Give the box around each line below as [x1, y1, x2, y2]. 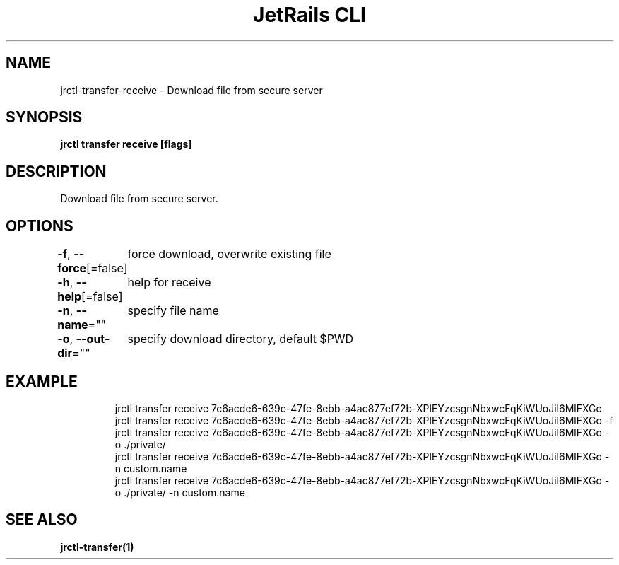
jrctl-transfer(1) [60, 540, 134, 553]
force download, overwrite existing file [127, 247, 331, 262]
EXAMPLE [6, 372, 78, 390]
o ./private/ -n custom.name [114, 486, 245, 499]
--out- [76, 332, 110, 346]
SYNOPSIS [6, 108, 83, 127]
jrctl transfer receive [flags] [60, 138, 192, 151]
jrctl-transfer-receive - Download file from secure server [60, 83, 323, 96]
